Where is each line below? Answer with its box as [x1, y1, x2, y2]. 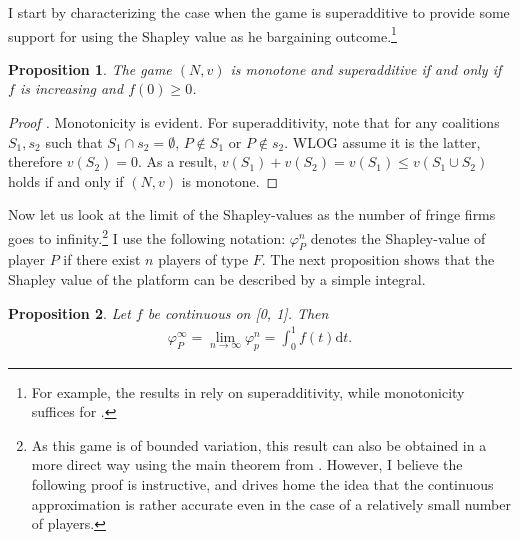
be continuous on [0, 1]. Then [147, 302, 329, 323]
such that [45, 131, 103, 152]
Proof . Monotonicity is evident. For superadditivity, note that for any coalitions [8, 112, 500, 133]
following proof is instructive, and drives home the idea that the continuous [31, 473, 494, 494]
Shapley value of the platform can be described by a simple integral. [8, 269, 426, 290]
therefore [8, 151, 63, 172]
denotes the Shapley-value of [310, 227, 486, 248]
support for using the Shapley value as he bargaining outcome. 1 [8, 22, 397, 46]
